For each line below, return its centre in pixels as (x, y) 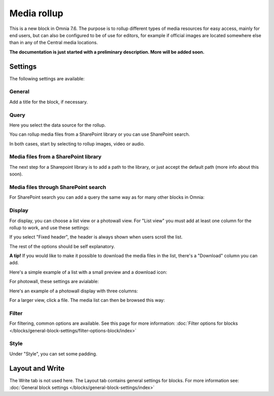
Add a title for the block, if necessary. (49, 102)
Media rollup (36, 13)
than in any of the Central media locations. (54, 43)
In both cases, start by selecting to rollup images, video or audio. (77, 144)
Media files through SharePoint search (58, 187)
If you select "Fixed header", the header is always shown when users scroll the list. (96, 237)
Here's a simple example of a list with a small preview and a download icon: (88, 272)
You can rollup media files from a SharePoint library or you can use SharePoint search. (100, 134)
